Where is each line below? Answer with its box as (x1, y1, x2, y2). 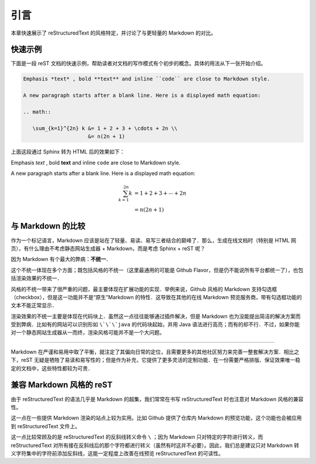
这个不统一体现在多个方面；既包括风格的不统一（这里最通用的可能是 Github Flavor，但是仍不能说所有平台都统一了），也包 (11, 266, 304, 273)
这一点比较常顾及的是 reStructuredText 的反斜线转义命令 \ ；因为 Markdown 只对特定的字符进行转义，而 (11, 433, 263, 441)
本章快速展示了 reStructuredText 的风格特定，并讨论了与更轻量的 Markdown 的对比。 (11, 29, 217, 36)
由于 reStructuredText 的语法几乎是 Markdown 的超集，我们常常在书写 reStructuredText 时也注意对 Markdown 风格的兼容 (11, 395, 304, 402)
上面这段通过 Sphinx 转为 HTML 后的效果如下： (11, 148, 125, 155)
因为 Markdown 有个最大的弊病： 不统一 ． (11, 256, 111, 263)
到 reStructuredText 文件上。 (11, 422, 81, 429)
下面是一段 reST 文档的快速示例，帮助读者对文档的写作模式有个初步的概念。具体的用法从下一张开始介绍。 (11, 60, 266, 67)
